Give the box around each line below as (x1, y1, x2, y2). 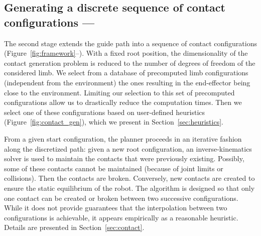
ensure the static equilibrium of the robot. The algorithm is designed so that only (4, 182, 255, 193)
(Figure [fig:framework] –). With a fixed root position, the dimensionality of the (4, 48, 248, 58)
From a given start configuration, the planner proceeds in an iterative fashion (4, 133, 242, 144)
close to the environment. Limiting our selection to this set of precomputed (4, 87, 235, 97)
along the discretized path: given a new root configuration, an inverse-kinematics (4, 143, 252, 154)
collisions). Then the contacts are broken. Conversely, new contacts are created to (4, 173, 255, 183)
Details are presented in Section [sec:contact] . (4, 222, 145, 232)
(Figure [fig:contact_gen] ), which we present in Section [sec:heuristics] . (4, 116, 223, 127)
